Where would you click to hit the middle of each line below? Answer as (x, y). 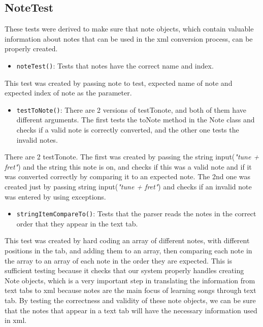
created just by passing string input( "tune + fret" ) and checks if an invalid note (128, 187)
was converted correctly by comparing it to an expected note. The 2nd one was (128, 176)
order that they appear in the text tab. (77, 223)
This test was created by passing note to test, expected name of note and (119, 83)
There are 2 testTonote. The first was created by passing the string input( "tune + (132, 157)
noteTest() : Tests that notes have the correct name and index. (115, 65)
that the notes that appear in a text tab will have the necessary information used (131, 310)
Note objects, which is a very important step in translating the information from (130, 280)
